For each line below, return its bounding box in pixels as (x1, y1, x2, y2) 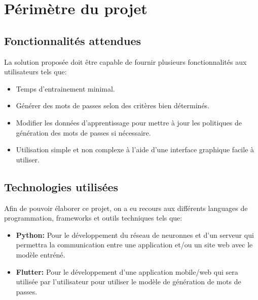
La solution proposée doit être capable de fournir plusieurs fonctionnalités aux (4, 56, 247, 67)
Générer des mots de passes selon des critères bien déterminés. (16, 100, 210, 111)
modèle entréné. (16, 249, 65, 260)
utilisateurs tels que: (4, 66, 67, 77)
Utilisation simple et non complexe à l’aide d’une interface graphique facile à (16, 144, 254, 155)
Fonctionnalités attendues (4, 32, 141, 48)
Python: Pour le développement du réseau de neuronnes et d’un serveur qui (16, 229, 254, 240)
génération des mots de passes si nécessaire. (16, 127, 151, 138)
